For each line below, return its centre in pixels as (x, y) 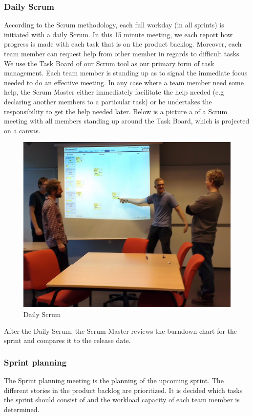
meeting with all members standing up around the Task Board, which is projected (127, 121)
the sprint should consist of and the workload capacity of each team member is (122, 400)
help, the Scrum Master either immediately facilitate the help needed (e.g (114, 92)
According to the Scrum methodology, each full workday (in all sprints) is (114, 25)
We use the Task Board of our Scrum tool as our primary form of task (109, 63)
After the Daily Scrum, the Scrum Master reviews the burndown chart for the (121, 330)
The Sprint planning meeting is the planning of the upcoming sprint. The (114, 380)
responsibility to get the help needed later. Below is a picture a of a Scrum (116, 111)
